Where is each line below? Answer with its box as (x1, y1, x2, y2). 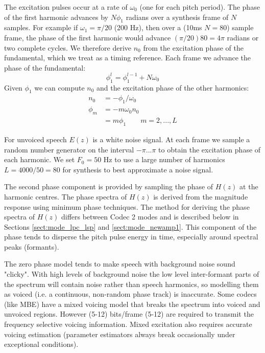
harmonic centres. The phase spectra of (4, 191, 127, 202)
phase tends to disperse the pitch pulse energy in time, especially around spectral (4, 231, 258, 242)
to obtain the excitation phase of (158, 144, 261, 155)
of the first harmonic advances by (4, 11, 109, 22)
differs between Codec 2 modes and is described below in (61, 211, 239, 222)
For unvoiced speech (4, 134, 67, 144)
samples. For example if (4, 22, 78, 33)
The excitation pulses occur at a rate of (4, 2, 128, 12)
